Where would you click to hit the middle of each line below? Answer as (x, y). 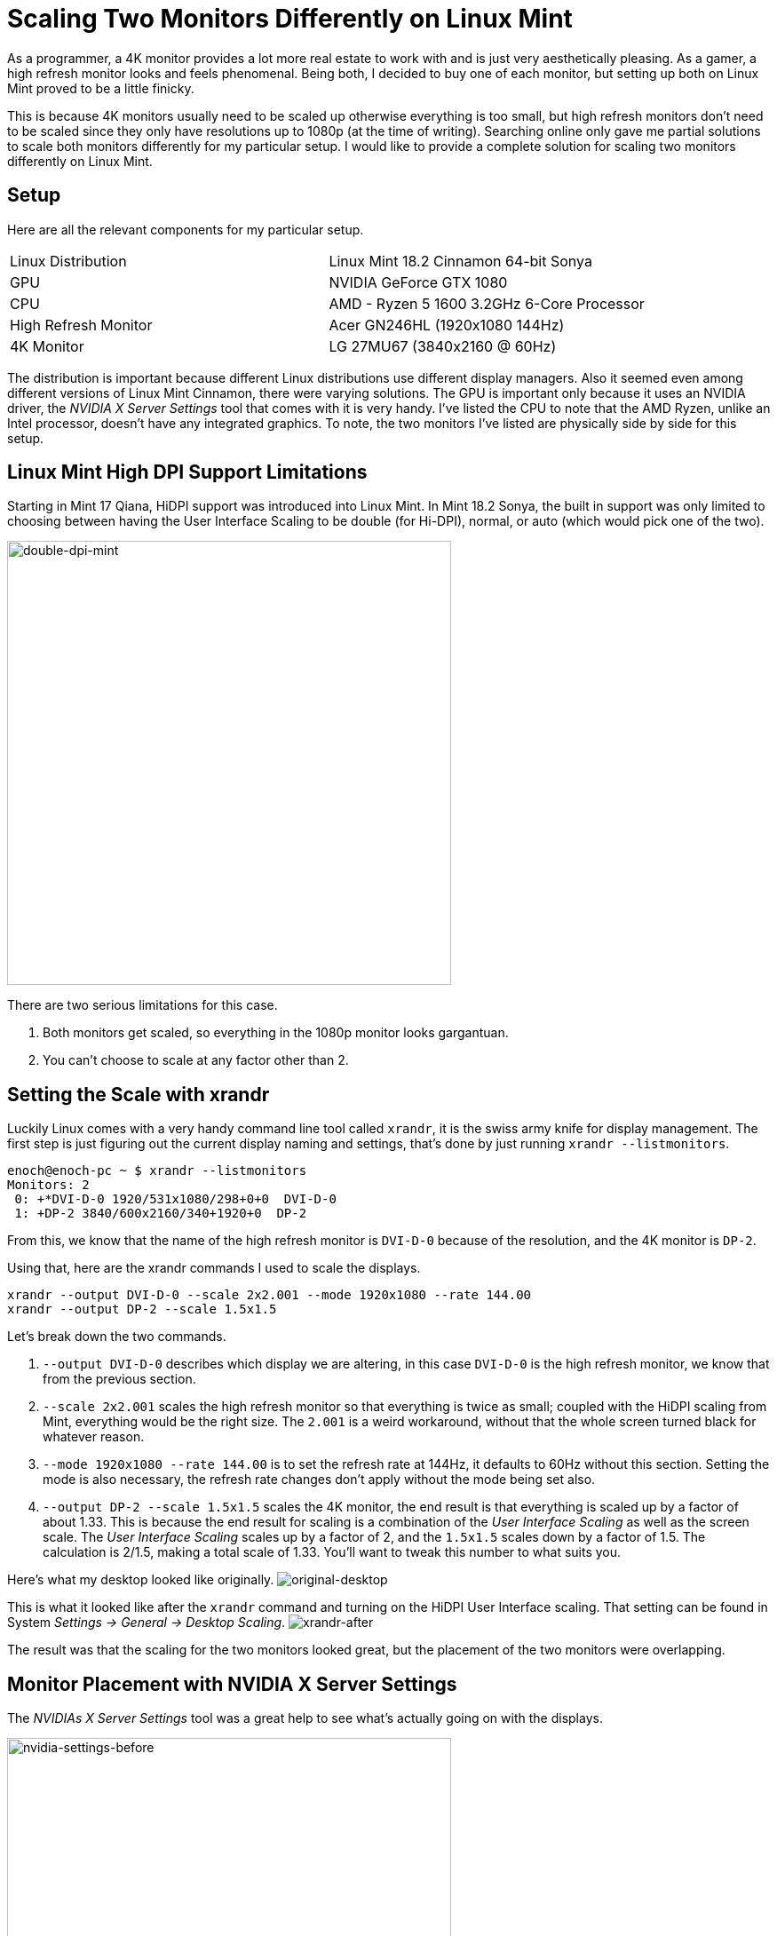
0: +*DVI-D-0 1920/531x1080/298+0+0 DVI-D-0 (175, 1199)
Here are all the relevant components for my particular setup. (186, 229)
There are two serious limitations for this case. (143, 1005)
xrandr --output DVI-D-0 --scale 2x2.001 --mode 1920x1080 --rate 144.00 (270, 1295)
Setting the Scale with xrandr (139, 1094)
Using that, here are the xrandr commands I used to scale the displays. (214, 1268)
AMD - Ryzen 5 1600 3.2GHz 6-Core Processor (487, 303)
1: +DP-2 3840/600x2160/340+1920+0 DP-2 (161, 1214)
